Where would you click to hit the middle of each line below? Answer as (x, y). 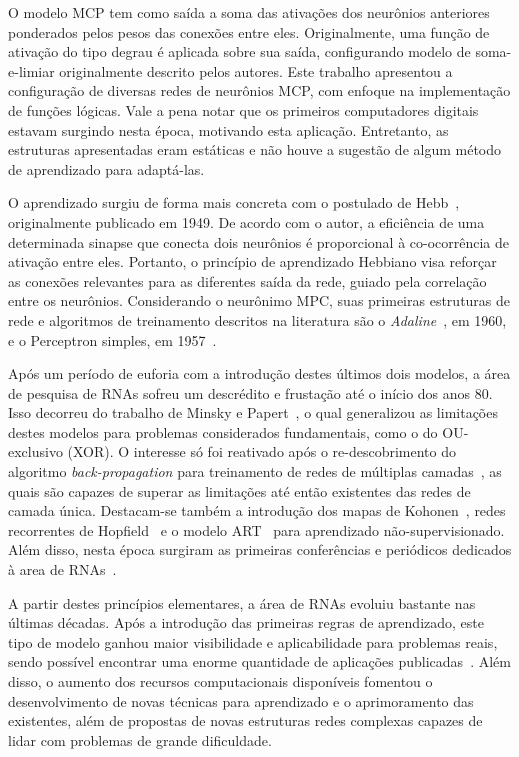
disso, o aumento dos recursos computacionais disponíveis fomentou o (220, 681)
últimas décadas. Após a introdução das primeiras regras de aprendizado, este (246, 622)
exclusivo (35, 451)
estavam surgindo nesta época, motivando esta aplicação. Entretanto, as (228, 129)
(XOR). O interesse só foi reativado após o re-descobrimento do (261, 451)
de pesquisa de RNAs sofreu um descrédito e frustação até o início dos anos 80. (250, 392)
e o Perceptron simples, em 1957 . (112, 339)
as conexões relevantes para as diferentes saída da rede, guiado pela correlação (247, 280)
